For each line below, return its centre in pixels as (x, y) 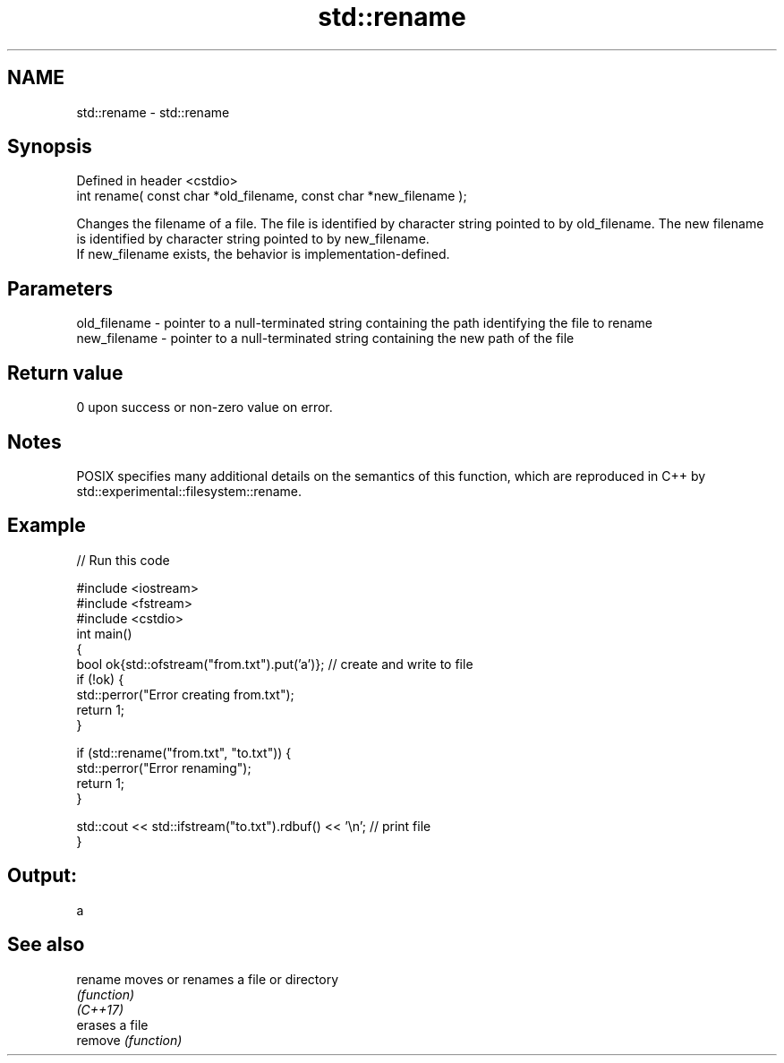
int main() (104, 633)
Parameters (60, 288)
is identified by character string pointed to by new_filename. (253, 239)
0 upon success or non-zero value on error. (205, 407)
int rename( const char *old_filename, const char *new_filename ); (272, 196)
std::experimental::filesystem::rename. (189, 491)
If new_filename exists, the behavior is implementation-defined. (263, 254)
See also (46, 945)
